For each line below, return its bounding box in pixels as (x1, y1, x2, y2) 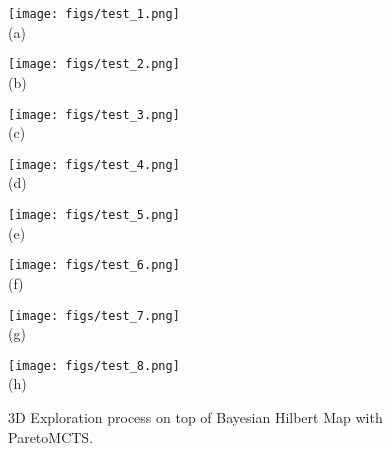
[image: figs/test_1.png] (8, 7, 180, 21)
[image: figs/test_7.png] (8, 308, 180, 323)
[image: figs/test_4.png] (8, 157, 180, 172)
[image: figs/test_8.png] (8, 358, 180, 373)
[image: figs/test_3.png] (8, 107, 180, 122)
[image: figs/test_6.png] (8, 258, 180, 273)
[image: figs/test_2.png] (8, 57, 180, 72)
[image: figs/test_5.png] (8, 208, 180, 222)
